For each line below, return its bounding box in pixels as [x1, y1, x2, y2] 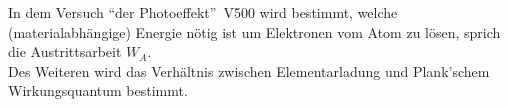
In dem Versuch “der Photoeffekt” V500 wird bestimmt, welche [8, 2, 398, 22]
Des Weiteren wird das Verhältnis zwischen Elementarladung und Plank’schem [8, 60, 490, 81]
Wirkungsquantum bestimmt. [8, 80, 188, 101]
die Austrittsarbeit [8, 41, 122, 62]
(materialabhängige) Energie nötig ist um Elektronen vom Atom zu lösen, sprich [8, 21, 501, 42]
